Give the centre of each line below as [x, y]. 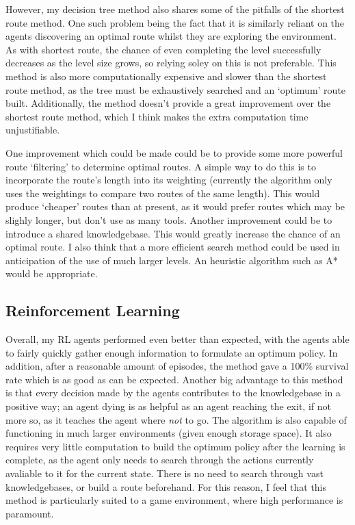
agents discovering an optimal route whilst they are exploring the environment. [171, 36]
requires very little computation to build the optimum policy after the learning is [175, 446]
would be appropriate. [52, 273]
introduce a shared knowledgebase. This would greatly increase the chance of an [173, 233]
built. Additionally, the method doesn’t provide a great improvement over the [168, 103]
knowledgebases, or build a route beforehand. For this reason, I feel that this [166, 486]
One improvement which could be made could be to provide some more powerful [174, 152]
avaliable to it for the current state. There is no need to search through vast [165, 473]
